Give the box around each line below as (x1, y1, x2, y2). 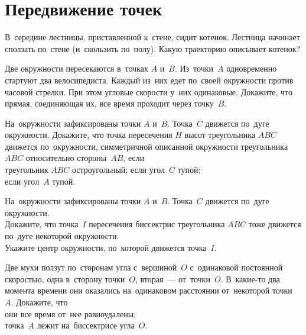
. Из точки (174, 62, 214, 75)
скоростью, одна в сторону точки (5, 272, 125, 285)
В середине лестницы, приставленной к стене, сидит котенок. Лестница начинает (5, 31, 300, 43)
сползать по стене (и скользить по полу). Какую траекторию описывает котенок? (5, 42, 301, 54)
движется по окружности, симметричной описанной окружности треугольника (5, 140, 288, 152)
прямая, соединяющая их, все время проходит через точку (5, 97, 214, 109)
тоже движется (248, 218, 301, 230)
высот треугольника (184, 128, 255, 141)
